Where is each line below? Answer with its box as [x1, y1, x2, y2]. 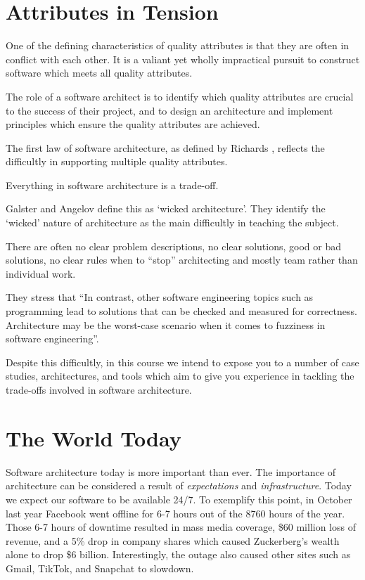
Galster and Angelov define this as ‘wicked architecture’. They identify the [6, 201, 326, 216]
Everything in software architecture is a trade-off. [6, 177, 219, 192]
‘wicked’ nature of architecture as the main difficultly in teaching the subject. [6, 215, 339, 230]
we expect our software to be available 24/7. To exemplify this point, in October [6, 491, 352, 506]
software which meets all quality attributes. [6, 65, 193, 80]
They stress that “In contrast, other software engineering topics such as [6, 290, 314, 304]
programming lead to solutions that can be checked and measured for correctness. [6, 304, 357, 318]
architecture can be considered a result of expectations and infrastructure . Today [6, 478, 352, 493]
